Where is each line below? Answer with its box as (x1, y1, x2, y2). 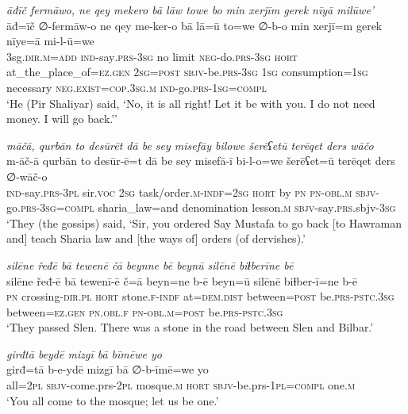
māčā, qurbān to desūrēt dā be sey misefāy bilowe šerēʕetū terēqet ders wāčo (6, 136, 374, 153)
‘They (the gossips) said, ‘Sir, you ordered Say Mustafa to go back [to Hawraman (6, 214, 402, 231)
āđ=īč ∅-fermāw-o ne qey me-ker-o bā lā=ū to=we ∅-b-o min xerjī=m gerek (6, 17, 383, 33)
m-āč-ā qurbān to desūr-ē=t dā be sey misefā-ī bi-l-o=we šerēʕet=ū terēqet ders (6, 152, 395, 169)
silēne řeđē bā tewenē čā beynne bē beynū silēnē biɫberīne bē (6, 256, 294, 273)
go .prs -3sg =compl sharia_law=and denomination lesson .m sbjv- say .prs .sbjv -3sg (6, 199, 396, 216)
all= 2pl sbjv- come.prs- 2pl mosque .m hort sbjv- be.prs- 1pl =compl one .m (6, 377, 356, 393)
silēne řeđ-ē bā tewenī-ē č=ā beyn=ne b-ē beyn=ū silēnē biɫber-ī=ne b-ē (6, 272, 357, 289)
